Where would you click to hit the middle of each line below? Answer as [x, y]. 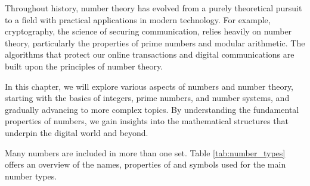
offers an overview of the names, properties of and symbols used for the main [145, 164]
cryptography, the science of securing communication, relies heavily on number [148, 31]
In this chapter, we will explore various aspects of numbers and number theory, [149, 86]
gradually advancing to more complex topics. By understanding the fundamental [152, 109]
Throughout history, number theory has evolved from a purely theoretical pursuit [154, 8]
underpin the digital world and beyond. [77, 132]
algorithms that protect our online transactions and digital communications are [150, 54]
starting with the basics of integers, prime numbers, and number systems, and [147, 98]
